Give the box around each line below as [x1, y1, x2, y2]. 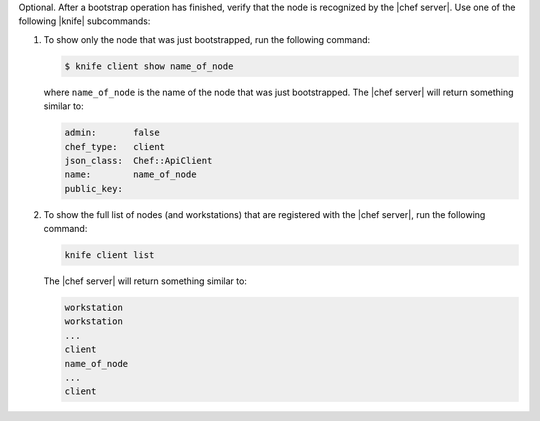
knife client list [64, 250, 155, 261]
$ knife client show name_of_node [64, 60, 234, 72]
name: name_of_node [64, 169, 197, 180]
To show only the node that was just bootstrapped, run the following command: [43, 33, 371, 45]
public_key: [64, 183, 124, 194]
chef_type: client [64, 141, 165, 152]
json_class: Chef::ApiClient [64, 155, 213, 166]
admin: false [64, 127, 160, 139]
